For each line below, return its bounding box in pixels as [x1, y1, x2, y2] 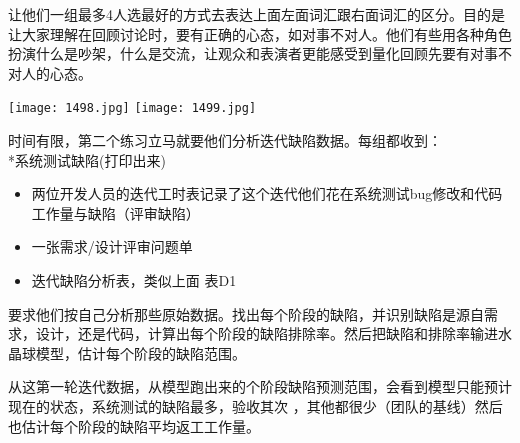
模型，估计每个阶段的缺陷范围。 [35, 342, 246, 363]
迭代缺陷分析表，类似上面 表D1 [31, 270, 237, 290]
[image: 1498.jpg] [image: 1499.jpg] [8, 101, 257, 116]
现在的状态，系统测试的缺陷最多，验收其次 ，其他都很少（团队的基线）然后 [8, 395, 503, 416]
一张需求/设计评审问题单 [31, 236, 193, 257]
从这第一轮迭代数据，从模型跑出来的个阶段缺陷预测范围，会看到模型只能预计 [8, 376, 512, 397]
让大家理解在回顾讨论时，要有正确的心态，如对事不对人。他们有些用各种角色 [8, 23, 512, 44]
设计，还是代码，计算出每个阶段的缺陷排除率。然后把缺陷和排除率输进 [35, 323, 498, 344]
